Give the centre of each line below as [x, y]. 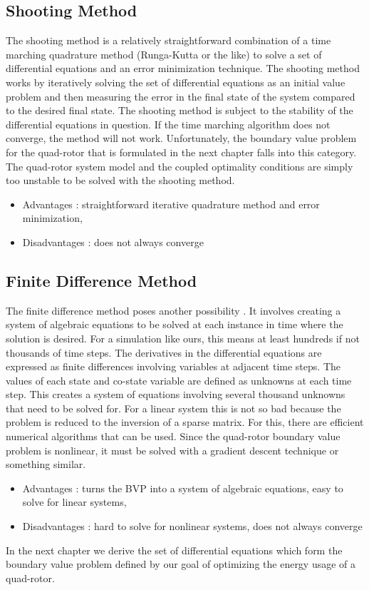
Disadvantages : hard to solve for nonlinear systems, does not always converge [192, 526]
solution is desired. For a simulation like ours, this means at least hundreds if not [183, 338]
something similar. [46, 464]
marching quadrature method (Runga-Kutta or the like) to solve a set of [164, 54]
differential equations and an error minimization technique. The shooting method [183, 68]
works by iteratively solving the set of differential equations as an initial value [176, 82]
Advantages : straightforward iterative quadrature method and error [171, 204]
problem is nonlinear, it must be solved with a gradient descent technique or [172, 450]
